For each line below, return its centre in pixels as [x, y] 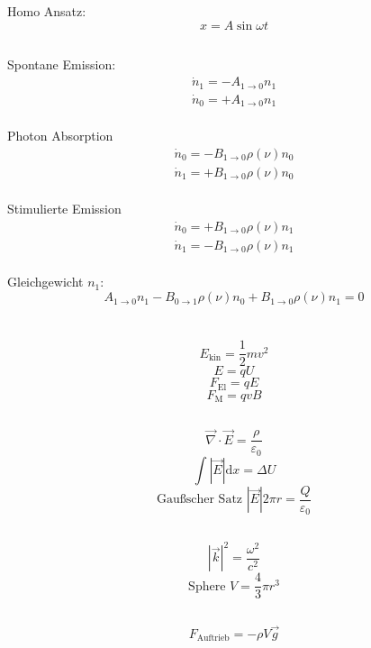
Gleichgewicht [45, 282]
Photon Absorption [60, 135]
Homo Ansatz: [47, 11]
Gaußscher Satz [199, 500]
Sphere [207, 586]
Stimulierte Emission [64, 209]
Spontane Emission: [62, 64]
